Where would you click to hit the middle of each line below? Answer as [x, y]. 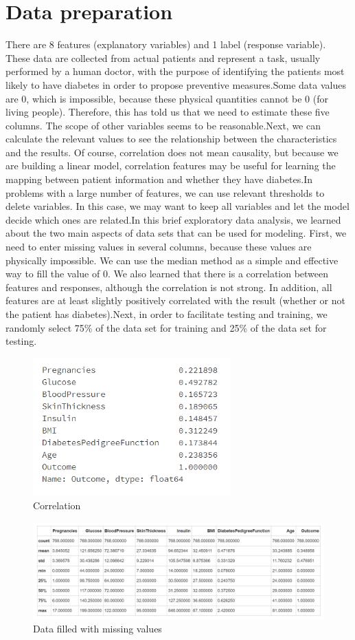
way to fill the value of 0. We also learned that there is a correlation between [167, 274]
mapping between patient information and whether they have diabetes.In [159, 179]
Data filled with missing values [98, 629]
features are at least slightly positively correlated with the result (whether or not [175, 300]
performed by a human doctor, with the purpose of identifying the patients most [175, 71]
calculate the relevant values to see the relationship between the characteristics [171, 139]
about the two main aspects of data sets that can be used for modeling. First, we [176, 233]
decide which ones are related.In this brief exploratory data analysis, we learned [173, 219]
